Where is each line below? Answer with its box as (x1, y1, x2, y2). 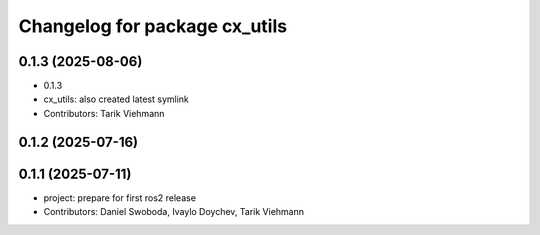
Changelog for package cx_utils (18, 15, 288, 37)
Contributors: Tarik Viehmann (43, 107, 165, 119)
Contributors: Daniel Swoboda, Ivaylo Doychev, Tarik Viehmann (43, 206, 305, 218)
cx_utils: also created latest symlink (43, 93, 190, 105)
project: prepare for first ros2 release (43, 191, 197, 204)
